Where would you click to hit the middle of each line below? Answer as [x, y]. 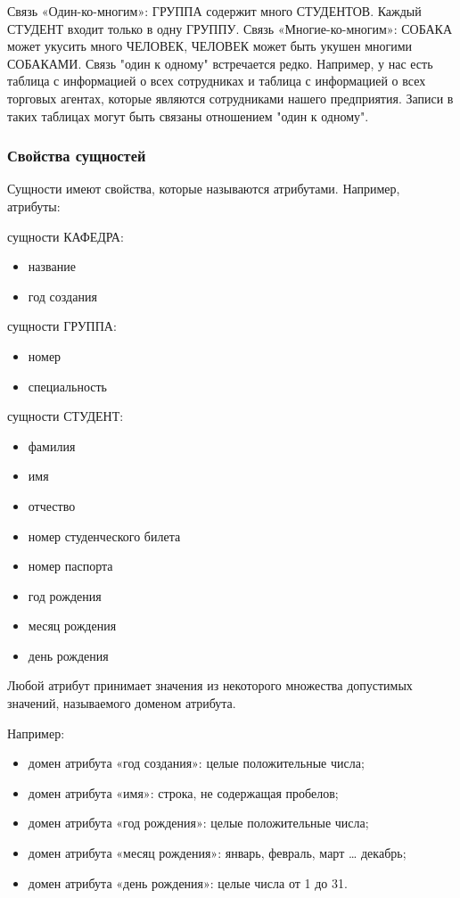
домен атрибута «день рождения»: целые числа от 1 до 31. [188, 882]
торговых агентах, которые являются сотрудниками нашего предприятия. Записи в [230, 98]
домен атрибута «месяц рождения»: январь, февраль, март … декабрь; [217, 853]
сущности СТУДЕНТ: [66, 416]
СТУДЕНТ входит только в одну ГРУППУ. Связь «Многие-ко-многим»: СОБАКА [230, 28]
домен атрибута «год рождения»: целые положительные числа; [198, 823]
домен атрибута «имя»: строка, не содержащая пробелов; [183, 792]
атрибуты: [34, 206]
